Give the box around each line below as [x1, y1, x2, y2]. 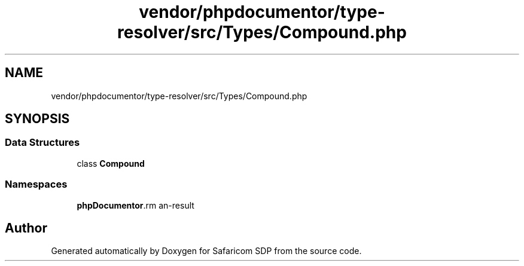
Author [5, 220, 47, 236]
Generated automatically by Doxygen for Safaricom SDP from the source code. [51, 246, 362, 256]
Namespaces [5, 178, 68, 191]
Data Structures [5, 136, 80, 149]
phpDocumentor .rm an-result [77, 200, 194, 210]
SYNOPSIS [5, 111, 70, 127]
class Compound [77, 158, 145, 169]
